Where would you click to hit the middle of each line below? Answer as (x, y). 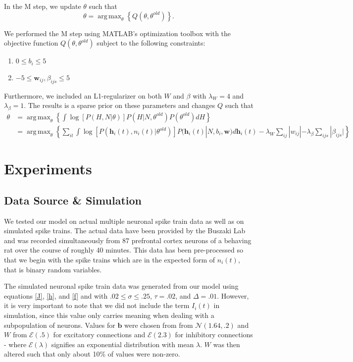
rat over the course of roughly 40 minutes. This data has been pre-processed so (124, 250)
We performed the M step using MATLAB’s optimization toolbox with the (118, 33)
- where (15, 344)
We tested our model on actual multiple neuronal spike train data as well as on (124, 221)
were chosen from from (159, 325)
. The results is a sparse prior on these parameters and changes (120, 105)
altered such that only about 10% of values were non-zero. (92, 354)
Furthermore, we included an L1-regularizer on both (83, 95)
